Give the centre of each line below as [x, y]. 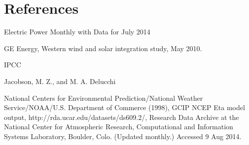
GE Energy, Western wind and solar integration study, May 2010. [103, 48]
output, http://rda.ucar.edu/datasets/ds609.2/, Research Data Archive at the [122, 117]
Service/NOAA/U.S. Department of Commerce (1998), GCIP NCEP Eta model [124, 107]
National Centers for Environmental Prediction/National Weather [104, 98]
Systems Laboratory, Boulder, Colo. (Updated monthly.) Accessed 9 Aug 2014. [123, 136]
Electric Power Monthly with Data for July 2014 [77, 32]
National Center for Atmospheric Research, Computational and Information [119, 127]
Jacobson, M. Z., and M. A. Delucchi [60, 81]
